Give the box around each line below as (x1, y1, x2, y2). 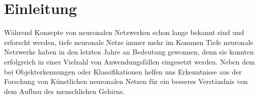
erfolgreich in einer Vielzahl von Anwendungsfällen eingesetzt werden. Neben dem (4, 56, 255, 66)
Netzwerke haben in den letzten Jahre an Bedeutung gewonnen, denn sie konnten (4, 46, 254, 57)
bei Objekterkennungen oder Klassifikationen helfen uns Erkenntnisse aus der (4, 66, 242, 76)
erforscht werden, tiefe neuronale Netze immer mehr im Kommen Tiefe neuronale (4, 36, 253, 47)
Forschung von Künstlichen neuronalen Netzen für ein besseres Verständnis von (4, 76, 248, 86)
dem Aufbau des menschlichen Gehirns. (4, 85, 125, 96)
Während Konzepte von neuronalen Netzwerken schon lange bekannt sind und (4, 27, 244, 37)
